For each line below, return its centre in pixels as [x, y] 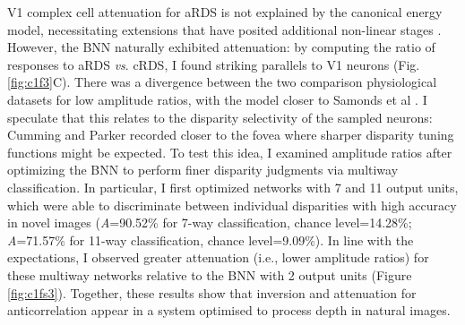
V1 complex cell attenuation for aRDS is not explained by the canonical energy [225, 12]
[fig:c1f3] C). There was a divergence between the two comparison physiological [222, 82]
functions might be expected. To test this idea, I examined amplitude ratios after [230, 152]
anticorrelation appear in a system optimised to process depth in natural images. [229, 310]
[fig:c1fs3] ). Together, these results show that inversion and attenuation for [212, 292]
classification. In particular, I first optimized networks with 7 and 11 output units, [233, 187]
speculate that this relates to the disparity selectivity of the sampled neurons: [220, 117]
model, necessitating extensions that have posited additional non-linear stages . [224, 29]
